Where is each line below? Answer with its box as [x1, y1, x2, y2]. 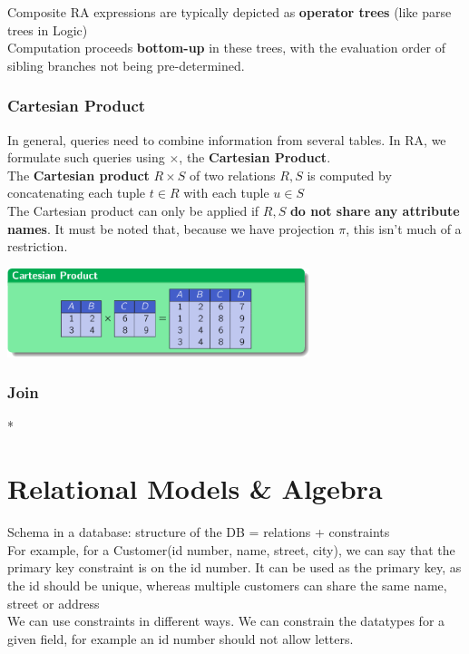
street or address [7, 593, 100, 612]
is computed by [307, 165, 392, 184]
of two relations [189, 165, 276, 184]
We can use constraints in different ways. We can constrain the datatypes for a [7, 611, 445, 630]
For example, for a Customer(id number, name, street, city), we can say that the [7, 540, 455, 559]
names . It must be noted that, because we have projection [7, 219, 335, 238]
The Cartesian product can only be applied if [7, 200, 259, 220]
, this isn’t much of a [346, 219, 462, 238]
